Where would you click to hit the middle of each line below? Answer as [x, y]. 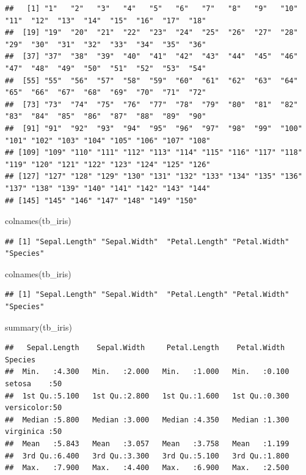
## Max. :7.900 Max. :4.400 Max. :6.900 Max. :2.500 [147, 468]
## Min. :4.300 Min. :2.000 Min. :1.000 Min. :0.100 [147, 372]
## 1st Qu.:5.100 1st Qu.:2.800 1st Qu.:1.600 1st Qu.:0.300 [147, 396]
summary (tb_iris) [38, 327]
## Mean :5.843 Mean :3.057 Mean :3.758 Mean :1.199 [147, 444]
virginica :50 [34, 432]
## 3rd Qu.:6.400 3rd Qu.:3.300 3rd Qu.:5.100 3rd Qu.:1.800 [147, 456]
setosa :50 [34, 384]
